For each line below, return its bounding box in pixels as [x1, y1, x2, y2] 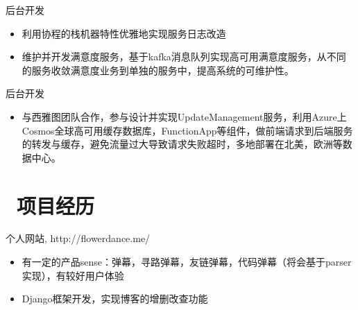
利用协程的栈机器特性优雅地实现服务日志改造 [22, 26, 226, 40]
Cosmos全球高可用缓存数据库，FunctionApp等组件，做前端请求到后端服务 [22, 123, 353, 137]
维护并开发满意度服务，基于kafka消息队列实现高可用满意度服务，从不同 [22, 49, 346, 64]
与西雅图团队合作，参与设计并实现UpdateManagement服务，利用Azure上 [22, 109, 347, 123]
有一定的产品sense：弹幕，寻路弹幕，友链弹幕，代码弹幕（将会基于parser [22, 255, 352, 269]
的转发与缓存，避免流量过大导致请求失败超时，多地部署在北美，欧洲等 [22, 137, 343, 151]
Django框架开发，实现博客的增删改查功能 [22, 291, 208, 306]
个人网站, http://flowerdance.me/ [6, 231, 151, 246]
